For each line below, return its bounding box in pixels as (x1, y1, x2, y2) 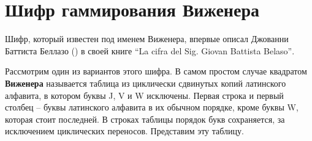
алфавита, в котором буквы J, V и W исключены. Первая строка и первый (5, 89, 284, 101)
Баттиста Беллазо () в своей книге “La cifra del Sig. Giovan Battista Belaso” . (5, 44, 295, 57)
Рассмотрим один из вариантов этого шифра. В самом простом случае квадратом (5, 65, 307, 78)
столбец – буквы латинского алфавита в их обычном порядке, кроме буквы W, (5, 101, 299, 114)
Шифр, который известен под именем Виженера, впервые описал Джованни (5, 32, 289, 45)
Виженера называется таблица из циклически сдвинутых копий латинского (5, 76, 286, 89)
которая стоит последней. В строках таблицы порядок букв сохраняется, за (5, 112, 285, 125)
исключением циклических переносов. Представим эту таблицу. (5, 125, 244, 137)
